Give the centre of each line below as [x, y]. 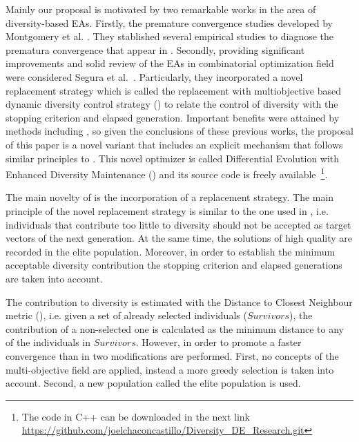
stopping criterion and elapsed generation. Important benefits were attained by [173, 117]
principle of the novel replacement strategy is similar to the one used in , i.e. [167, 210]
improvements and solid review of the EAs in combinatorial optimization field [170, 63]
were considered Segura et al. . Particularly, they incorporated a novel [154, 76]
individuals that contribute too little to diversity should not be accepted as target [178, 224]
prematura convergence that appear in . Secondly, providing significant [155, 49]
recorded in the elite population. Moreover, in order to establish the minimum [171, 251]
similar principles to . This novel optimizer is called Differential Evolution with [173, 158]
